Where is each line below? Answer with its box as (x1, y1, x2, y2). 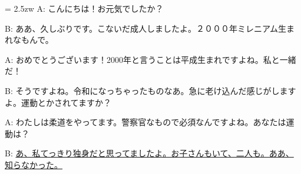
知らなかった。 (5, 158, 62, 170)
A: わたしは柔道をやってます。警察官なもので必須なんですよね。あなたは (5, 116, 286, 128)
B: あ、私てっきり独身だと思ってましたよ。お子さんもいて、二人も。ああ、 (5, 147, 294, 159)
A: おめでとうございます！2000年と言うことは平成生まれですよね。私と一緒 (5, 53, 296, 65)
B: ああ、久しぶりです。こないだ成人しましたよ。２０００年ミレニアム (5, 22, 279, 34)
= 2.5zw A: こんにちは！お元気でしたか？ (5, 2, 164, 14)
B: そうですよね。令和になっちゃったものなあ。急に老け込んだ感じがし (5, 84, 280, 96)
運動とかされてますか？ (21, 96, 111, 108)
